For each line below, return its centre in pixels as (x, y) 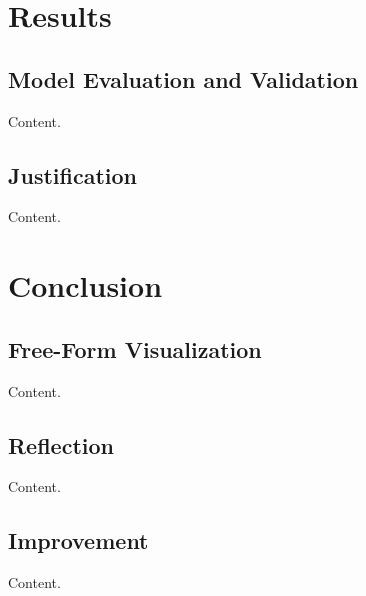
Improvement (78, 540)
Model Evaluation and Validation (183, 78)
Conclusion (85, 285)
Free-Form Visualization (135, 348)
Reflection (61, 444)
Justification (72, 174)
